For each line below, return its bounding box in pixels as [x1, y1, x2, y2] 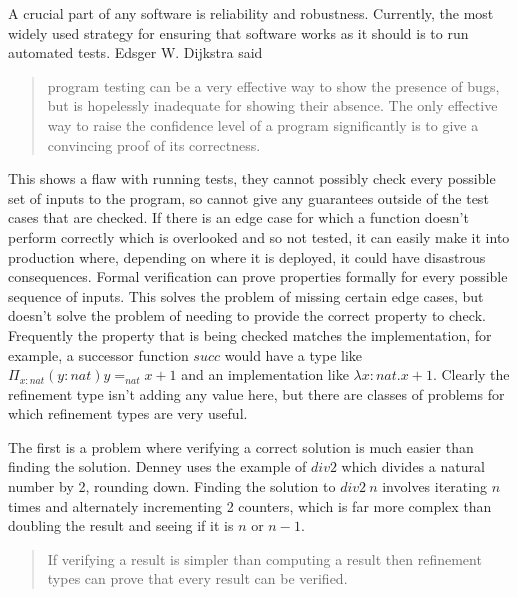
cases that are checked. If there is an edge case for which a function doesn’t [8, 207, 469, 228]
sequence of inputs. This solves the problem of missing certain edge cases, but [8, 285, 484, 306]
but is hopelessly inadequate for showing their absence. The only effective [47, 95, 498, 116]
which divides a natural [341, 456, 485, 477]
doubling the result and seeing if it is [8, 515, 234, 536]
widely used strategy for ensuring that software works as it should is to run [8, 22, 469, 43]
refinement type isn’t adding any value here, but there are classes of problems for [8, 383, 505, 404]
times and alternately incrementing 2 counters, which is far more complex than [8, 495, 492, 516]
